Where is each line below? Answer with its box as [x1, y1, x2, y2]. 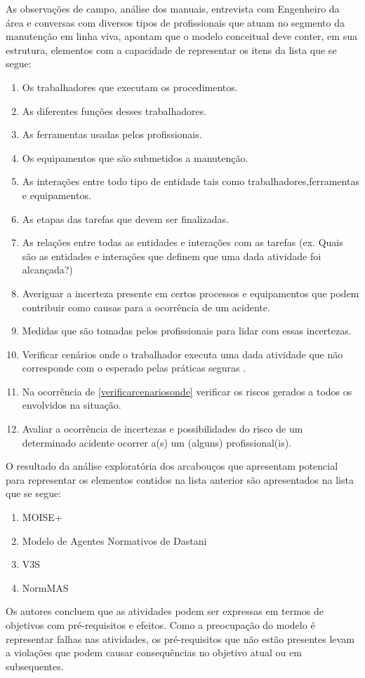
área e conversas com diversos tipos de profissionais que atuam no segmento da [6, 15, 345, 29]
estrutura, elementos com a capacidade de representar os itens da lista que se [6, 42, 337, 57]
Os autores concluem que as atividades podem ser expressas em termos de [6, 604, 324, 618]
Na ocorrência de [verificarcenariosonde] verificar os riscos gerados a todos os [22, 384, 352, 398]
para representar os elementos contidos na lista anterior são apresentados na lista [6, 472, 354, 487]
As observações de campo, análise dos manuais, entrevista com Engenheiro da [6, 1, 340, 15]
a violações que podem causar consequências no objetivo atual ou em [6, 645, 302, 660]
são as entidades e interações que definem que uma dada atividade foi [22, 248, 321, 263]
